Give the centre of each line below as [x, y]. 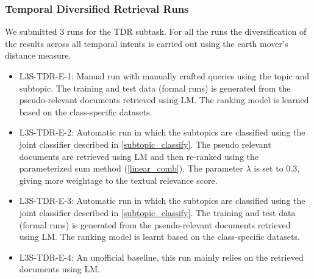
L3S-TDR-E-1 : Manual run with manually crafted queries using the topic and [164, 76]
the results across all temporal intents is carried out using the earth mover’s [147, 43]
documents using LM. [59, 269]
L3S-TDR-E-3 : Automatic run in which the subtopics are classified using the [162, 201]
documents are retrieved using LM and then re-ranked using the [139, 156]
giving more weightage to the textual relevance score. [118, 180]
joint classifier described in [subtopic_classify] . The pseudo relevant [145, 144]
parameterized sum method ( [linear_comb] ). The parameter [131, 168]
